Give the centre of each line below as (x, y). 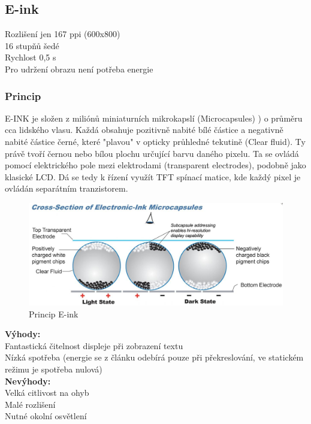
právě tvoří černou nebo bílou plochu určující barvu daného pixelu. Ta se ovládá (152, 153)
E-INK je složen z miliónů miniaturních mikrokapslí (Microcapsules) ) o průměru (154, 118)
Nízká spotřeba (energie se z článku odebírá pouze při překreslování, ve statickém (154, 357)
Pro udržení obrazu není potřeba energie (79, 69)
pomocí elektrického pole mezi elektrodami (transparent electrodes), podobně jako (155, 165)
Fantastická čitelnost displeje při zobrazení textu (94, 345)
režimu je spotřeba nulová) (54, 369)
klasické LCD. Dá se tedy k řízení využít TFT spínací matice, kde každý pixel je (153, 176)
